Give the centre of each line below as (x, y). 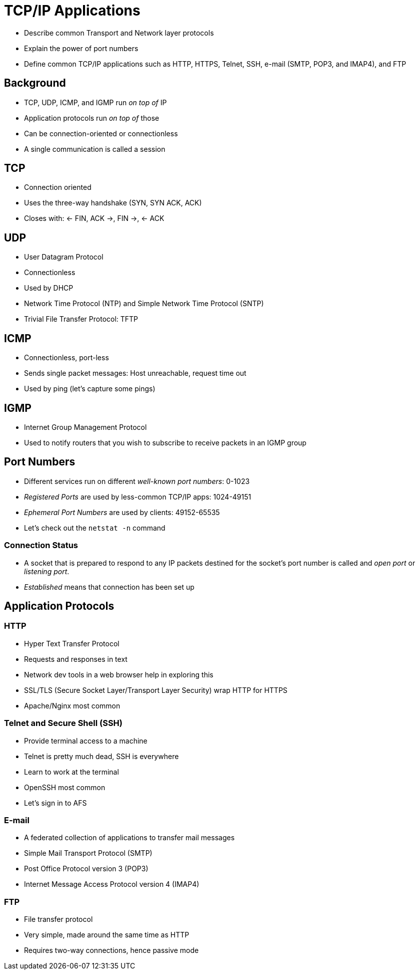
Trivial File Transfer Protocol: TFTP (81, 319)
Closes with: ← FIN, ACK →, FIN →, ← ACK (94, 218)
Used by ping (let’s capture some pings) (90, 389)
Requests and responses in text (76, 659)
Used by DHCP (49, 288)
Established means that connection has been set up (109, 587)
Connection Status (41, 545)
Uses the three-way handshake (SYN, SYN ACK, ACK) (113, 203)
